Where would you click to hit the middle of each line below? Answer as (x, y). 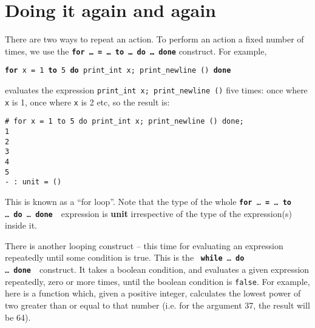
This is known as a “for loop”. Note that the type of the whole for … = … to (148, 201)
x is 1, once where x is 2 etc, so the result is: (87, 102)
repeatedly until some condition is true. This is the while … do (125, 257)
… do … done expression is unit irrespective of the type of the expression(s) (148, 213)
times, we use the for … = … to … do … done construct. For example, (136, 51)
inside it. (21, 225)
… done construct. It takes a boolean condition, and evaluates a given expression (157, 269)
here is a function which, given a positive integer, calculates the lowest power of (153, 293)
